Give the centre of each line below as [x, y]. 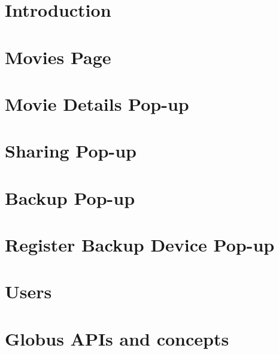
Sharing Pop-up [71, 151]
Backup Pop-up [70, 197]
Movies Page [58, 57]
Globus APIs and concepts [117, 338]
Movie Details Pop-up [97, 103]
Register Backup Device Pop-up [140, 245]
